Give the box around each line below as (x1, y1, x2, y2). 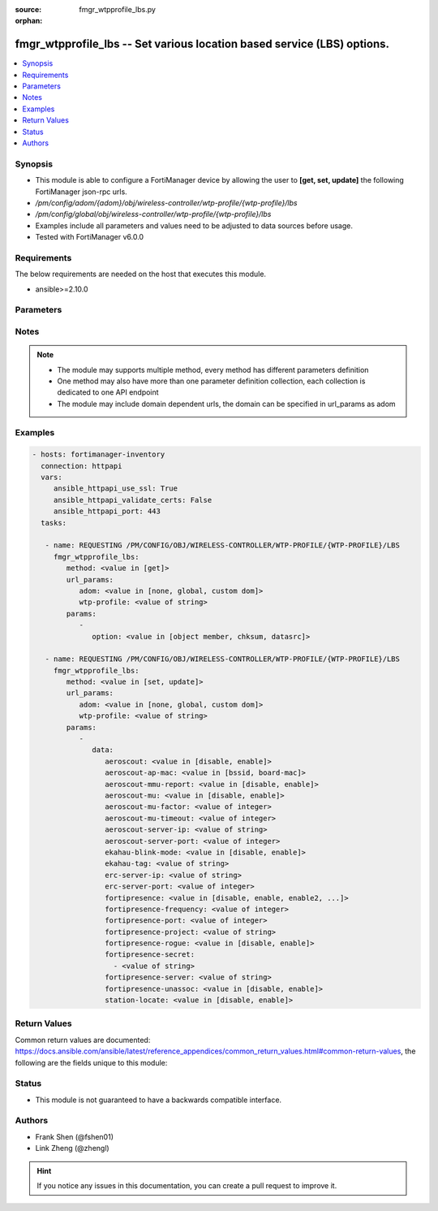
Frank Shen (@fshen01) (35, 1131, 114, 1141)
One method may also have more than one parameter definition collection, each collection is (57, 376, 366, 386)
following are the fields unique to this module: (15, 1057, 168, 1067)
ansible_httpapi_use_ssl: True (53, 484, 178, 493)
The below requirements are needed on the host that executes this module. (15, 269, 267, 279)
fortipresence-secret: (104, 950, 195, 959)
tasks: (41, 518, 67, 527)
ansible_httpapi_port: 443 (53, 507, 161, 516)
